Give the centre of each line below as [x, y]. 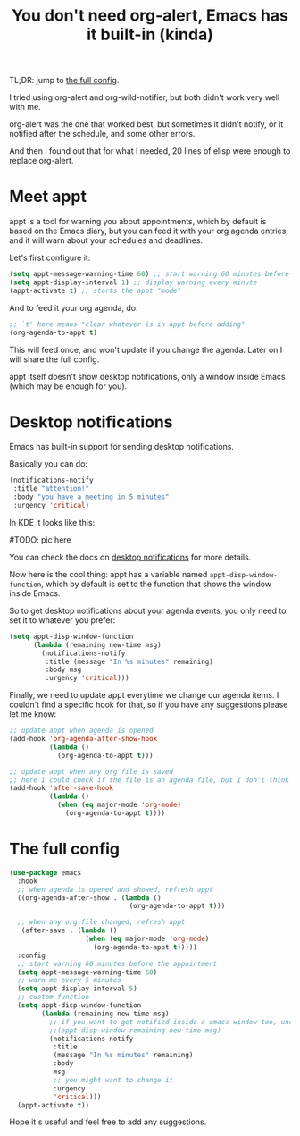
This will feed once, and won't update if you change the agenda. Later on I [146, 349]
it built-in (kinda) [150, 34]
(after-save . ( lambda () [69, 930]
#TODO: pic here [40, 539]
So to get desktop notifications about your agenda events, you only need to [148, 610]
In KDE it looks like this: [52, 522]
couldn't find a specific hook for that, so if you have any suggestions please [149, 705]
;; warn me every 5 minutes [70, 980]
